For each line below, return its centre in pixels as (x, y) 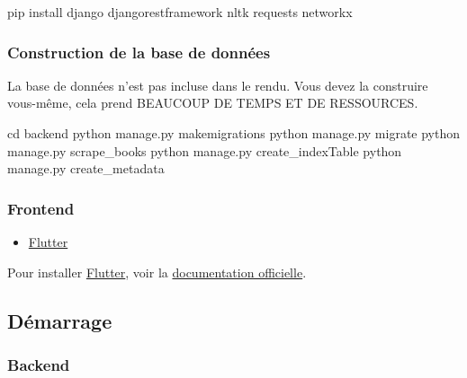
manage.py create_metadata (86, 168)
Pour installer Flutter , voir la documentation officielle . (157, 272)
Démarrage (60, 320)
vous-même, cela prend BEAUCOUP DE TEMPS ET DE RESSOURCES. (213, 103)
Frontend (41, 208)
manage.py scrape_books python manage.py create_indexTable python (205, 150)
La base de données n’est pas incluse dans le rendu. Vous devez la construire (218, 85)
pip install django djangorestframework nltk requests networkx (180, 12)
